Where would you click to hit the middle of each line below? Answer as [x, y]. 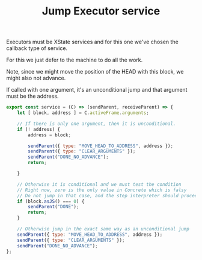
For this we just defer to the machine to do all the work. [75, 60]
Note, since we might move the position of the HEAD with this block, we [95, 72]
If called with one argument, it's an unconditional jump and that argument [97, 90]
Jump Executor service [101, 11]
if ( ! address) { [39, 129]
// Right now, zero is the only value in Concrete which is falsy [102, 190]
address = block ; [49, 135]
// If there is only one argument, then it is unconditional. [96, 124]
